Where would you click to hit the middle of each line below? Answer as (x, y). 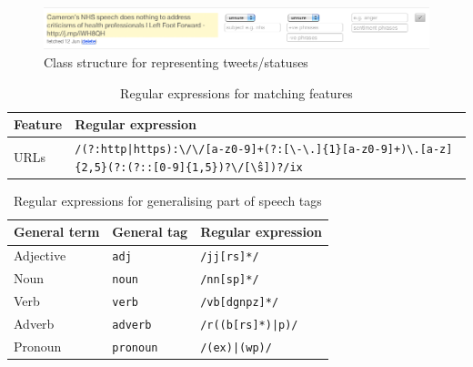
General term (57, 232)
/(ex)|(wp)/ (236, 347)
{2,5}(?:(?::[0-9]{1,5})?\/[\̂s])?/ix (189, 167)
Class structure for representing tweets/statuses (176, 62)
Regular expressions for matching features (236, 92)
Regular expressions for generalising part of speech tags (168, 200)
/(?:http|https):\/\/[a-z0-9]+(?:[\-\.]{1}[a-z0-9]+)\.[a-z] (264, 150)
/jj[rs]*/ (230, 257)
